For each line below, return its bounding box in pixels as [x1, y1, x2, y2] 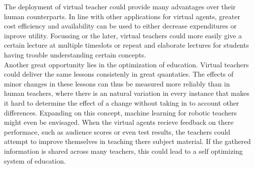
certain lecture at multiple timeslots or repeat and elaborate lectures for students [4, 40, 249, 50]
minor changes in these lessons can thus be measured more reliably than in [4, 78, 230, 88]
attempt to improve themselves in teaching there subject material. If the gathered [4, 136, 251, 146]
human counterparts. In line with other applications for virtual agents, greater [4, 11, 240, 21]
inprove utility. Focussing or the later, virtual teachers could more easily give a [4, 30, 242, 40]
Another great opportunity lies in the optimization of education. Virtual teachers [4, 59, 249, 69]
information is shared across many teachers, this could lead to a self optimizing [4, 145, 243, 156]
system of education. [4, 155, 66, 166]
